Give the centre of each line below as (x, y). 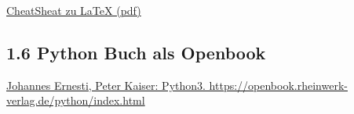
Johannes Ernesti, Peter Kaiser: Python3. (106, 85)
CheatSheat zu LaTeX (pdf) (74, 10)
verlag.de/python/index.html (76, 100)
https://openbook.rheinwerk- (278, 85)
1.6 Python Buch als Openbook (136, 52)
